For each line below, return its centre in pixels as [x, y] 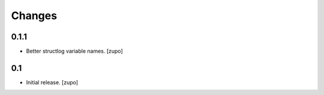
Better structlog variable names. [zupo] [74, 51]
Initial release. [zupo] [52, 82]
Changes [34, 16]
